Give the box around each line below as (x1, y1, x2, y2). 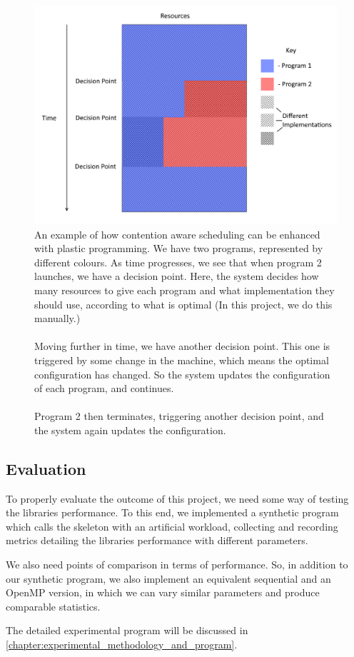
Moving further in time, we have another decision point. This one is (34, 338, 330, 353)
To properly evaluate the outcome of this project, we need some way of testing (6, 491, 349, 506)
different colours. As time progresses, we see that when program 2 (34, 254, 322, 269)
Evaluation (6, 457, 86, 479)
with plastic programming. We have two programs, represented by (34, 241, 323, 256)
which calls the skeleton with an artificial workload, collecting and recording (6, 518, 338, 533)
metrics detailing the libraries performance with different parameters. (6, 533, 308, 548)
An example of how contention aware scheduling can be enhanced (34, 226, 320, 241)
